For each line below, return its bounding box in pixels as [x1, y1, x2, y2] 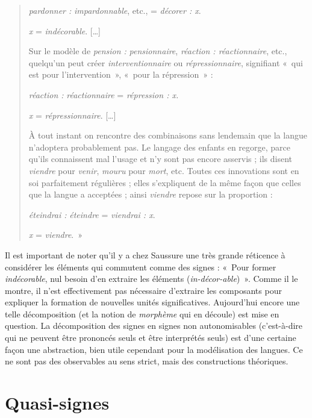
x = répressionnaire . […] [28, 108, 116, 121]
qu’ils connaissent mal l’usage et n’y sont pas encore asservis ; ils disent [28, 152, 293, 165]
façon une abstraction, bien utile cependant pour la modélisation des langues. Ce [5, 343, 303, 355]
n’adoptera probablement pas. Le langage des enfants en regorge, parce [28, 140, 291, 153]
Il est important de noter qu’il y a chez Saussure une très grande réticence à [5, 248, 285, 261]
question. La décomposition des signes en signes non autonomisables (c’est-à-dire [5, 319, 303, 332]
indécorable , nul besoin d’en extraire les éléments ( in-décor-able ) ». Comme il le [5, 272, 298, 285]
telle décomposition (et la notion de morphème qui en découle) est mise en [5, 307, 279, 320]
